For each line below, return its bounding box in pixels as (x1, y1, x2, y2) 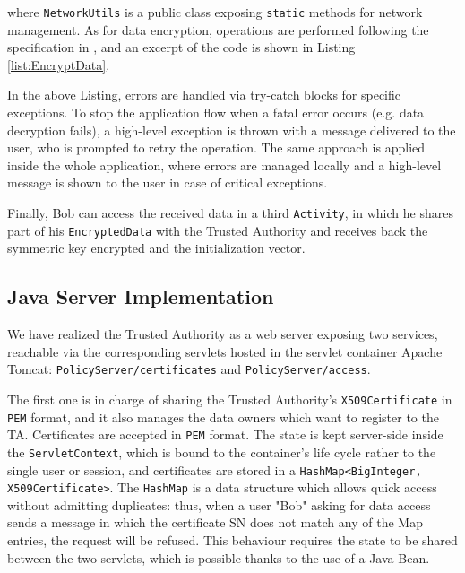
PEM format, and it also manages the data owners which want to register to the (7, 407, 439, 426)
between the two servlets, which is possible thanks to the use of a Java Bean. (7, 548, 430, 567)
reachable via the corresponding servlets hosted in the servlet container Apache (7, 342, 443, 360)
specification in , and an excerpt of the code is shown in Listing (7, 38, 356, 56)
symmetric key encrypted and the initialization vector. (7, 239, 306, 257)
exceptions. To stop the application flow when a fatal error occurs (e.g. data (7, 103, 425, 122)
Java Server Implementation (7, 282, 274, 310)
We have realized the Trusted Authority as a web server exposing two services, (7, 325, 438, 343)
